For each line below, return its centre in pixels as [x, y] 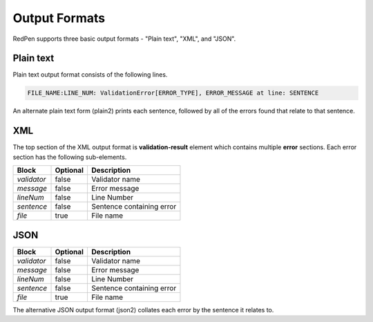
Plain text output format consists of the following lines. [90, 75]
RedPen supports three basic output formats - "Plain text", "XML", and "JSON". [124, 39]
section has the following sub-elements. [70, 157]
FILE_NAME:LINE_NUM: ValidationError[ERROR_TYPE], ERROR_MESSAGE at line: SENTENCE [173, 93]
